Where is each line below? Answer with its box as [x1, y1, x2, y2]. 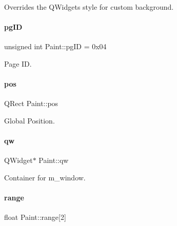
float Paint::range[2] [4, 212, 66, 222]
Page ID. [4, 58, 32, 69]
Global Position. [4, 115, 55, 126]
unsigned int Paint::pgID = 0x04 [4, 41, 107, 52]
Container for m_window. [4, 172, 86, 182]
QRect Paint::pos [4, 98, 58, 109]
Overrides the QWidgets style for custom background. [4, 2, 174, 12]
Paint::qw [38, 155, 69, 166]
